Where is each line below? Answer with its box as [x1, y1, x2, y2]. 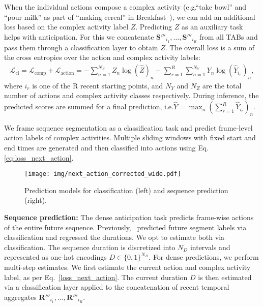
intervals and [190, 241, 230, 252]
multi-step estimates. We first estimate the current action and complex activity [4, 262, 251, 272]
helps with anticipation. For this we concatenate [4, 31, 154, 42]
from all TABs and [199, 31, 258, 42]
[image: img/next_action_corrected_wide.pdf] [24, 170, 181, 178]
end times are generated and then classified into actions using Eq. [4, 142, 209, 153]
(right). [24, 195, 47, 205]
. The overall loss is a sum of [165, 42, 255, 52]
